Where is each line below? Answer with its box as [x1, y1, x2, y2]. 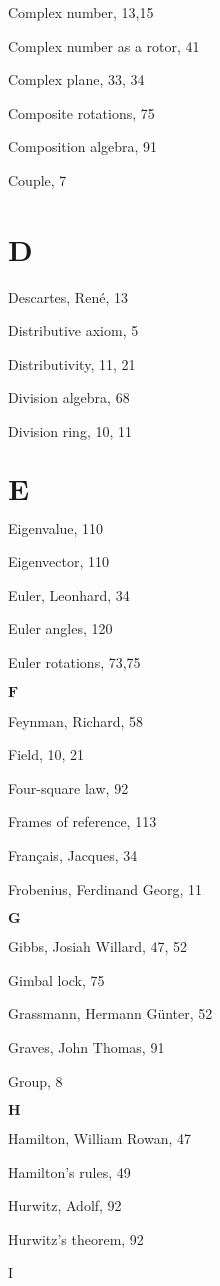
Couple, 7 [8, 169, 67, 190]
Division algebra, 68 [8, 387, 130, 408]
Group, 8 [8, 1070, 63, 1091]
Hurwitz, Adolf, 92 [8, 1195, 122, 1216]
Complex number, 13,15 [8, 2, 154, 22]
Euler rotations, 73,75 [8, 651, 141, 672]
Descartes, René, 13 [8, 286, 128, 307]
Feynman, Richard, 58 [8, 710, 144, 731]
